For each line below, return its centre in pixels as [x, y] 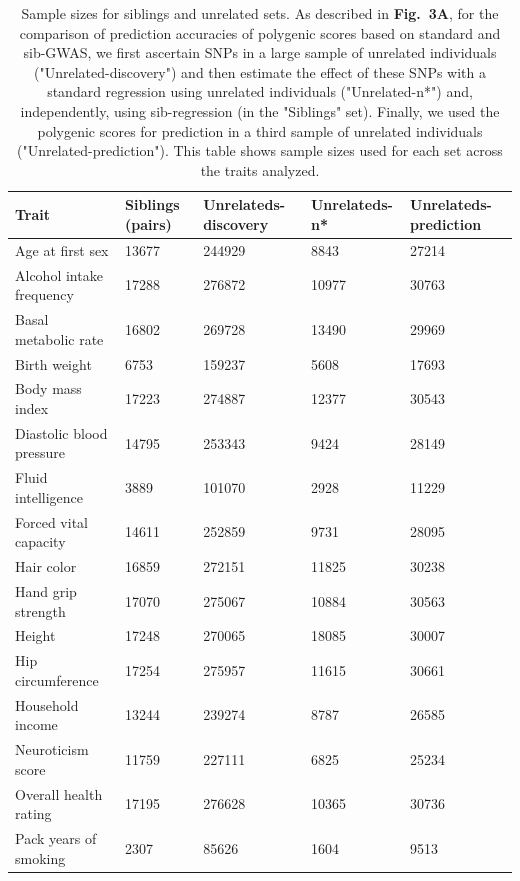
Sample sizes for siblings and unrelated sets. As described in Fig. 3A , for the [260, 13]
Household [47, 704]
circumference [57, 679]
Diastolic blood [61, 432]
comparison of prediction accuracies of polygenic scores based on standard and [260, 32]
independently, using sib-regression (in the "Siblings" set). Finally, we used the [260, 110]
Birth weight [53, 363]
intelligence [49, 496]
